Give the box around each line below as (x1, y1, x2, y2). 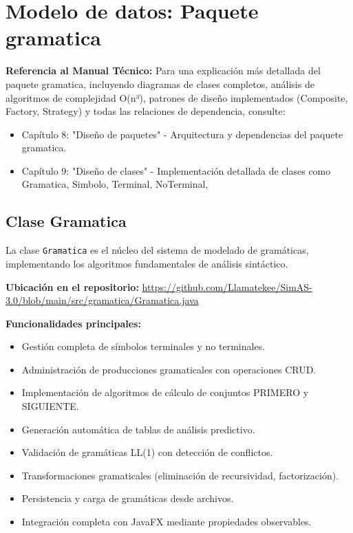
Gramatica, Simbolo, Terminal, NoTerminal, (21, 177, 208, 191)
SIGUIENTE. (21, 399, 79, 413)
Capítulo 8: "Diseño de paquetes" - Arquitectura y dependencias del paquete (21, 127, 343, 141)
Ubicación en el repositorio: (6, 279, 139, 294)
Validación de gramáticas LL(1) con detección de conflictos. (21, 445, 273, 459)
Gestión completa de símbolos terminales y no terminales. (21, 339, 266, 353)
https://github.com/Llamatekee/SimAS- (142, 279, 312, 294)
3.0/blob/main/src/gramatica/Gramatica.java (6, 293, 199, 307)
